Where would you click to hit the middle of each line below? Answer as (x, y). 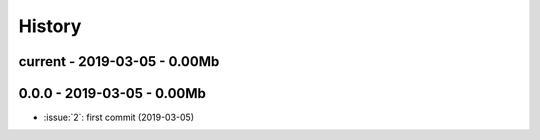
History (50, 26)
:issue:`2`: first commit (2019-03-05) (119, 117)
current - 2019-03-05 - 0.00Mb (119, 61)
